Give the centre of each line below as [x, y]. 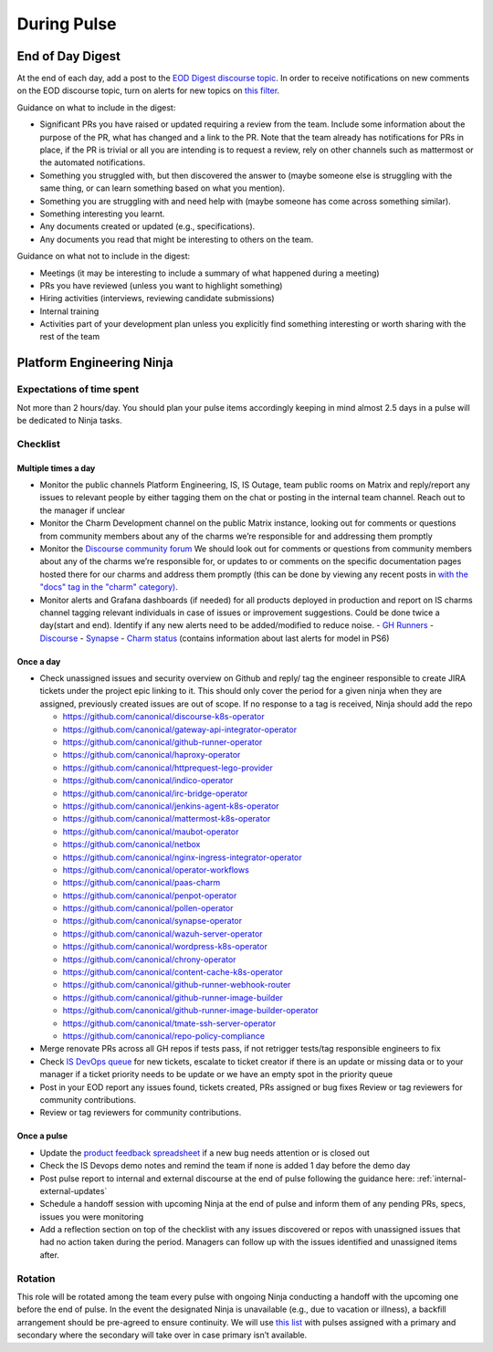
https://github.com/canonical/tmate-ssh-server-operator [169, 1023]
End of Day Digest [68, 56]
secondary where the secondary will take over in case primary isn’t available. [162, 1335]
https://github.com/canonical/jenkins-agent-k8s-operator [171, 806]
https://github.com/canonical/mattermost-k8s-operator [167, 819]
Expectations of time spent [78, 390]
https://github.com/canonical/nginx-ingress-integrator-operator [183, 857]
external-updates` [73, 1190]
